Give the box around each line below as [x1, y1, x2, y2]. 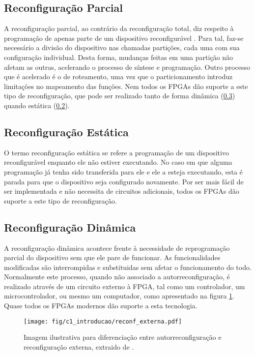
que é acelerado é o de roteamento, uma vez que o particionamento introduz [4, 71, 233, 82]
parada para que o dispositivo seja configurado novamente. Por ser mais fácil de [4, 176, 244, 186]
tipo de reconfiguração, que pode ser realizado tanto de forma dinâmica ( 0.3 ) [4, 90, 235, 101]
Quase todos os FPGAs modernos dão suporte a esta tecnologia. [4, 300, 198, 311]
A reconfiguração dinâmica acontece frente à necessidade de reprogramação [4, 242, 230, 253]
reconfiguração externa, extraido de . [24, 341, 134, 352]
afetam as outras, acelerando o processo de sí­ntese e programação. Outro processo [4, 61, 250, 72]
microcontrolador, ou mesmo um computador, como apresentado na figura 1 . [4, 291, 235, 301]
